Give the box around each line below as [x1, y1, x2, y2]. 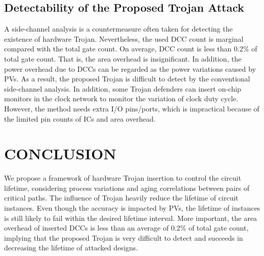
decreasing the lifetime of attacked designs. [4, 242, 138, 253]
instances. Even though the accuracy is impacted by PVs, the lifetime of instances [4, 203, 260, 213]
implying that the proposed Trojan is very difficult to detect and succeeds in [4, 232, 243, 243]
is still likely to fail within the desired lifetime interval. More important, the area [4, 212, 257, 223]
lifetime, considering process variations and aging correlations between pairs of [4, 182, 250, 193]
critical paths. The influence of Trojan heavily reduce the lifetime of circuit [4, 192, 238, 203]
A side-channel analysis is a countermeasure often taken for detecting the [4, 23, 233, 34]
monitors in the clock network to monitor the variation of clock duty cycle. [4, 93, 238, 104]
